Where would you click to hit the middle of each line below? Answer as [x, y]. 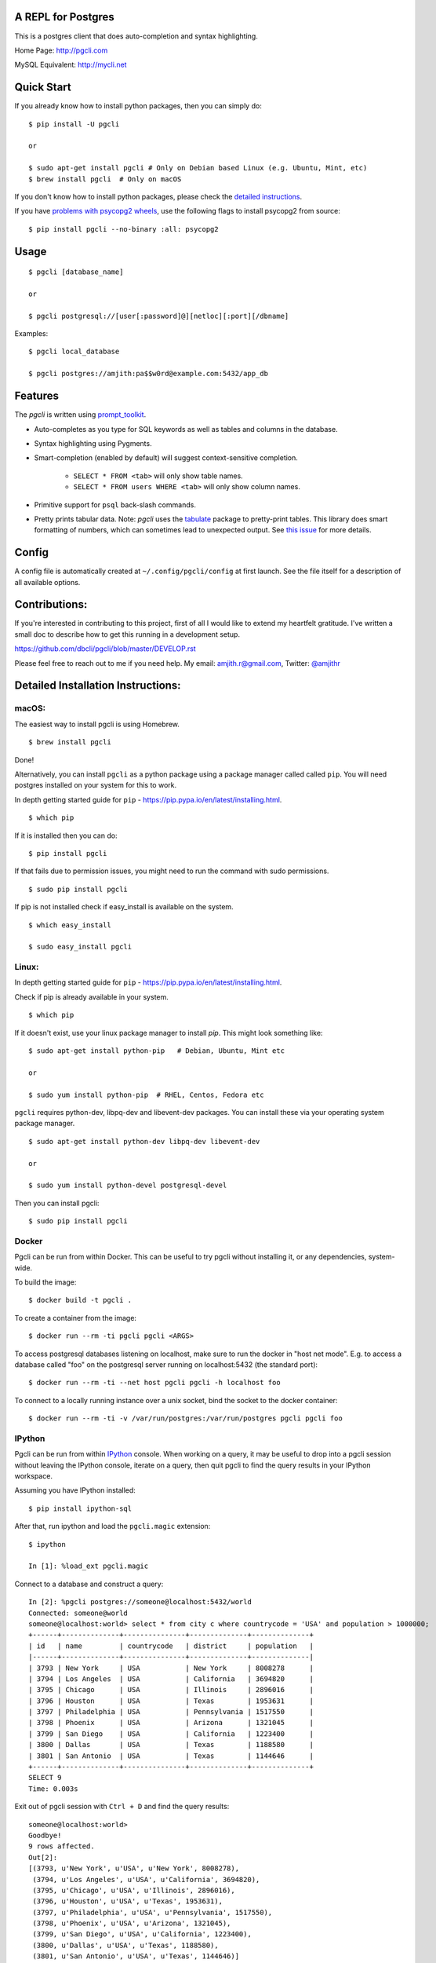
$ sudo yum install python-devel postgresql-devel [128, 1185]
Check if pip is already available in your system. [91, 996]
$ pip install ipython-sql [80, 1508]
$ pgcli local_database [74, 352]
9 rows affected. [62, 1846]
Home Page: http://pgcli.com [61, 50]
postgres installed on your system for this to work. [95, 785]
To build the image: [45, 1282]
